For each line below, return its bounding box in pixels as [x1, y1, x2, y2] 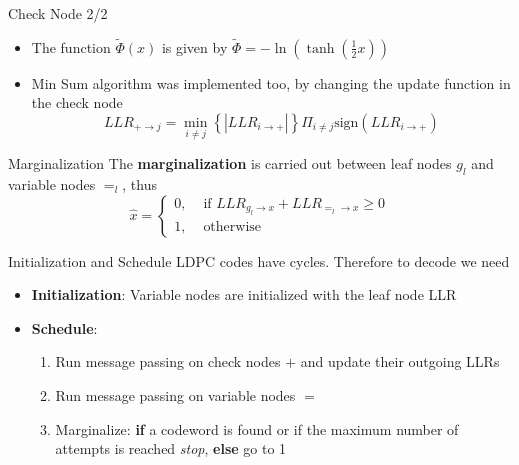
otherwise [203, 220, 262, 235]
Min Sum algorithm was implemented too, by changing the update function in [31, 72, 511, 93]
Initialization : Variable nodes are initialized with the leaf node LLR [31, 284, 457, 305]
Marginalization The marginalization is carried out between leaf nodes [8, 153, 452, 174]
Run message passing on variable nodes [55, 384, 296, 405]
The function [31, 36, 111, 57]
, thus [122, 174, 157, 195]
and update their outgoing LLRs [300, 351, 500, 372]
